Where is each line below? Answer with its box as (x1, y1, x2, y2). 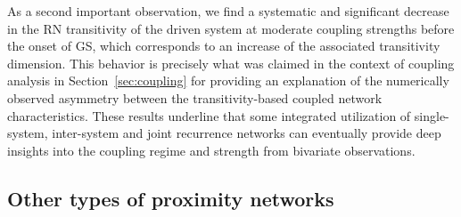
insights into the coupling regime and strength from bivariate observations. (7, 141, 416, 159)
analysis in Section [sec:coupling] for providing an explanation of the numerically (7, 71, 449, 90)
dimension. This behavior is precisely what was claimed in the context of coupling (7, 53, 455, 72)
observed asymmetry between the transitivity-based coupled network (7, 88, 383, 107)
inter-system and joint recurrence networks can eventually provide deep (52, 124, 441, 142)
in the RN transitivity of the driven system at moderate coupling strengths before (7, 19, 455, 37)
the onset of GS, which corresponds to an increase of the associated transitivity (7, 36, 440, 55)
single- (414, 106, 449, 125)
